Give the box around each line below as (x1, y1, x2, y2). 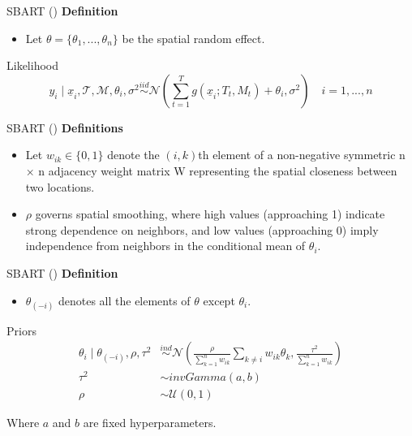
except (203, 291, 235, 309)
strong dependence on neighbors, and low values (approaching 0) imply (25, 221, 379, 238)
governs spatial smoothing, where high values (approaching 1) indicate (35, 205, 385, 222)
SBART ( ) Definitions (6, 119, 123, 136)
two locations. (25, 178, 95, 195)
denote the (107, 146, 160, 163)
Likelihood (6, 57, 58, 74)
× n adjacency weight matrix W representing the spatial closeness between (25, 162, 397, 179)
